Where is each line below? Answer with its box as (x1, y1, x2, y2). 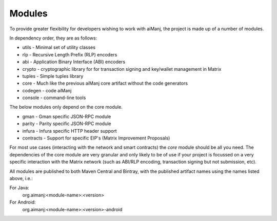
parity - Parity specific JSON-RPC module (22, 120, 111, 127)
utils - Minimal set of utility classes (22, 44, 96, 51)
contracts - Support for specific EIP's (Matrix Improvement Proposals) (22, 135, 170, 141)
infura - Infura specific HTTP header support (22, 128, 117, 134)
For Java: (9, 185, 29, 191)
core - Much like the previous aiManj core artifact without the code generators (22, 80, 188, 87)
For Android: (9, 199, 36, 205)
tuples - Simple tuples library (22, 73, 84, 79)
